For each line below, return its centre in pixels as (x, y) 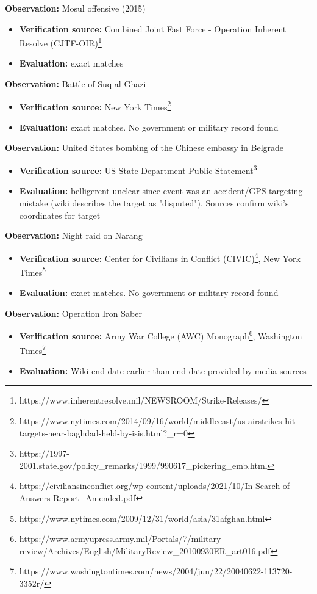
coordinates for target (60, 215)
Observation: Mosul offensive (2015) (75, 8)
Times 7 (33, 349)
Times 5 (33, 271)
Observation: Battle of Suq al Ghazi (76, 84)
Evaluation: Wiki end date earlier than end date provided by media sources (163, 370)
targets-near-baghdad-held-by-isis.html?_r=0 (103, 433)
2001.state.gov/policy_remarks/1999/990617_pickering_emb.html (143, 465)
